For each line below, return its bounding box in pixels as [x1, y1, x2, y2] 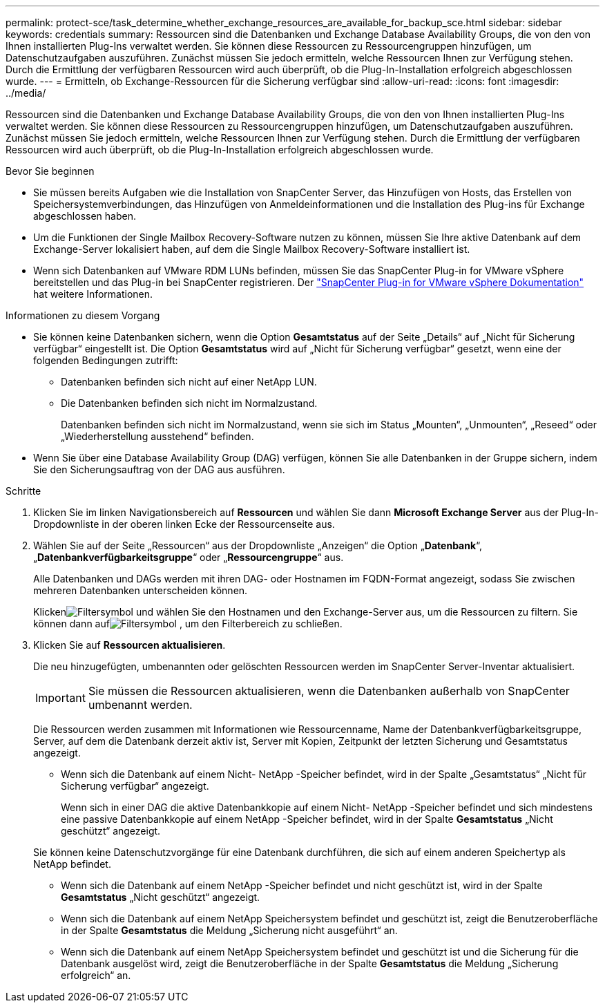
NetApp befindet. [33, 858, 111, 870]
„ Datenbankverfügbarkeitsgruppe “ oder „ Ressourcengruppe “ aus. [33, 551, 344, 563]
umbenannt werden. [88, 698, 193, 712]
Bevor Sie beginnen [6, 165, 95, 177]
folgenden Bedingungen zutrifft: [33, 354, 178, 366]
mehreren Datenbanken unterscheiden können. [33, 584, 248, 596]
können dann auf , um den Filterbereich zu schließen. [33, 618, 343, 629]
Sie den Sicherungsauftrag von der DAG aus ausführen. [33, 464, 285, 475]
